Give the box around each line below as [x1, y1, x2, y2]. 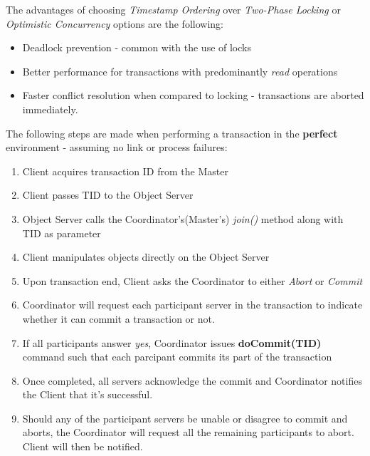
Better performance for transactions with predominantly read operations [22, 63, 338, 78]
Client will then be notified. [22, 439, 143, 454]
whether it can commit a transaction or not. [22, 311, 215, 326]
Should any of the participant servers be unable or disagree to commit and [22, 410, 348, 425]
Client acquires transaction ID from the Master [22, 163, 228, 178]
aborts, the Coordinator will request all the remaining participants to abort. [22, 425, 354, 440]
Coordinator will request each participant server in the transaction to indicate [22, 297, 363, 312]
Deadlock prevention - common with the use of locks [22, 40, 251, 55]
